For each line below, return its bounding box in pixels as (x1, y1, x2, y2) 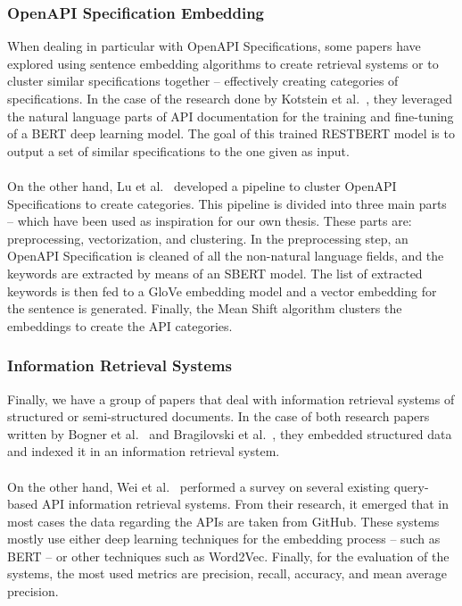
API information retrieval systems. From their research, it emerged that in (41, 494, 449, 513)
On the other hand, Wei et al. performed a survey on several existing (7, 477, 390, 495)
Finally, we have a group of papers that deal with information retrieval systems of (7, 389, 455, 408)
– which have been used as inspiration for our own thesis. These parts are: (7, 212, 412, 230)
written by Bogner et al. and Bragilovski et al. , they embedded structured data (7, 424, 452, 443)
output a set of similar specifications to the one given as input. (7, 141, 350, 160)
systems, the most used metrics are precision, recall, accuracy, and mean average (7, 564, 448, 583)
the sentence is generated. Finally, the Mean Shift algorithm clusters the (7, 299, 402, 318)
